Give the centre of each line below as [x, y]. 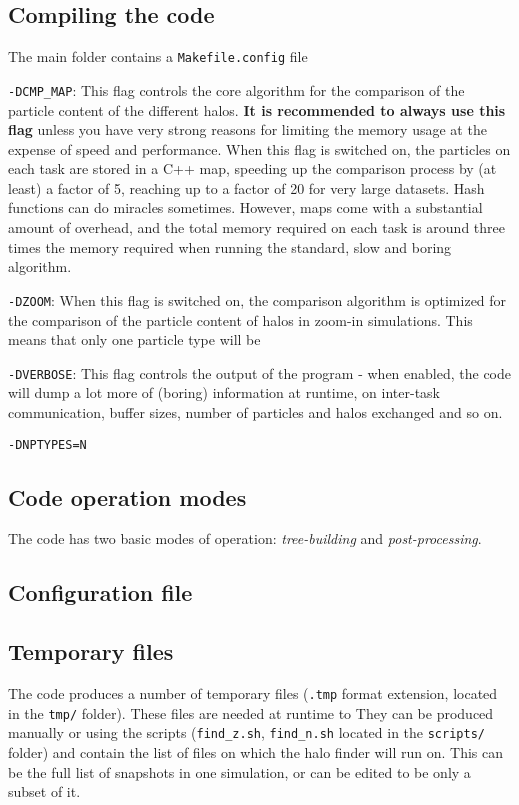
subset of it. [44, 791]
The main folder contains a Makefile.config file [158, 56]
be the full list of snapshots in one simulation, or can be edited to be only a [239, 771]
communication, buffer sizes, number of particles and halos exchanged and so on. [255, 411]
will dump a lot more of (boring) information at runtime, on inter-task [224, 392]
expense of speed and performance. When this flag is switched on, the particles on [259, 148]
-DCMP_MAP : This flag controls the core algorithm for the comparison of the [236, 89]
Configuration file [100, 592]
